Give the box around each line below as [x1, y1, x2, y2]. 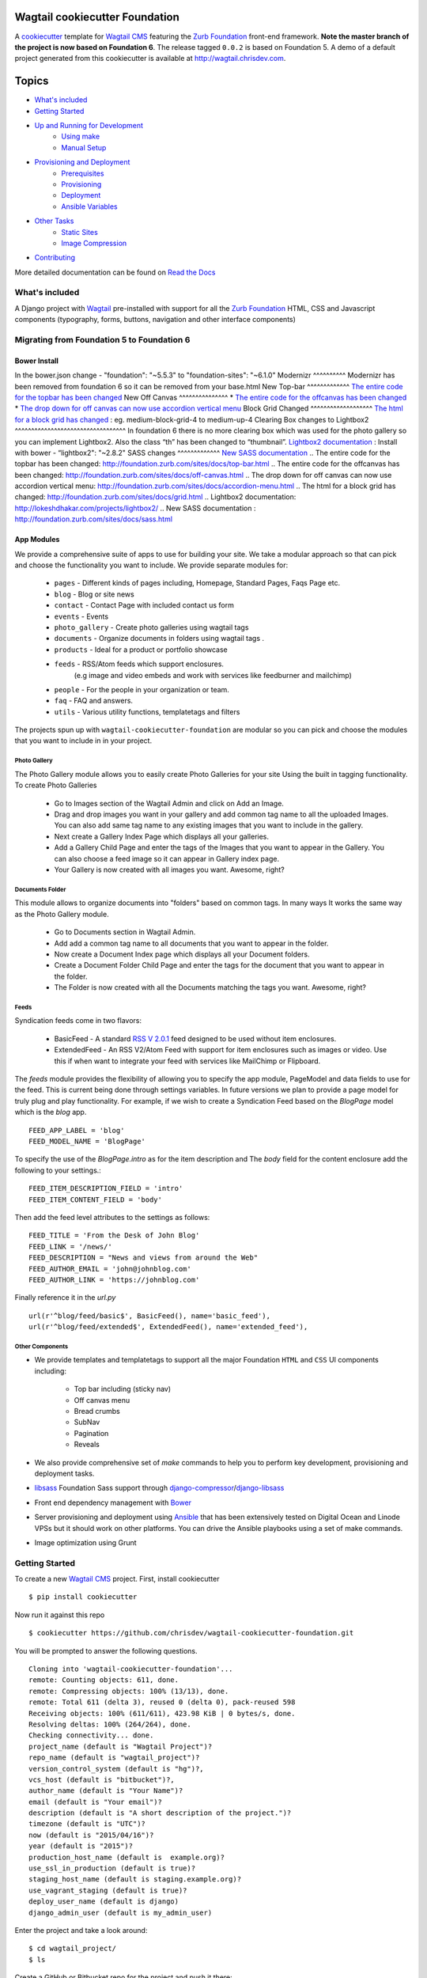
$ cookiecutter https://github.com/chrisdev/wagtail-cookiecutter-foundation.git [28, 1628, 354, 1638]
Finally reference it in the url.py [14, 1293, 116, 1302]
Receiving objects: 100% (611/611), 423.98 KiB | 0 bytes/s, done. [28, 1709, 296, 1718]
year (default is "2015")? [28, 1842, 134, 1851]
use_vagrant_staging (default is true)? [28, 1885, 187, 1895]
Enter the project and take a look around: [14, 1925, 148, 1934]
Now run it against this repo [14, 1610, 105, 1620]
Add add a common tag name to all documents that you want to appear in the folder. [54, 938, 329, 948]
